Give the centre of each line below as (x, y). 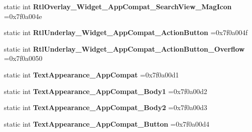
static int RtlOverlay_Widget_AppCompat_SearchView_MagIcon (118, 6)
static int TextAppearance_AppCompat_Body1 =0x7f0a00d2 (106, 91)
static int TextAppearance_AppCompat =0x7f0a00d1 (92, 74)
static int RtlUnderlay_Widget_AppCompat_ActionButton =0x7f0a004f (126, 32)
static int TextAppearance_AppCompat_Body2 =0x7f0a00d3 (106, 107)
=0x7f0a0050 (23, 58)
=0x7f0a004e (23, 16)
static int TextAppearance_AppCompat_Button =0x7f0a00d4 (107, 123)
